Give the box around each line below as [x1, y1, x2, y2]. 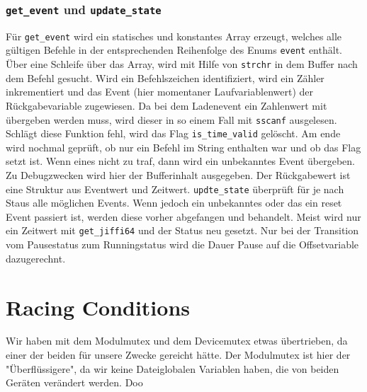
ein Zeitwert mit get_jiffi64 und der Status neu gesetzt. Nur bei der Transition [6, 223, 359, 238]
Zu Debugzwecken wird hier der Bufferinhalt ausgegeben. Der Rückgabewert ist [6, 168, 351, 183]
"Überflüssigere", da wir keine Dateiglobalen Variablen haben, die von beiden [6, 361, 339, 376]
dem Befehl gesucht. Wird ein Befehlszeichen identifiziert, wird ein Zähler [6, 70, 324, 85]
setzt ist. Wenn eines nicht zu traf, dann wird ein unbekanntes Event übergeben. [6, 154, 355, 168]
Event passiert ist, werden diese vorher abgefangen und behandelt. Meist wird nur [6, 209, 361, 224]
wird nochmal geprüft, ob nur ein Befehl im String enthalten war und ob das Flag [6, 139, 361, 154]
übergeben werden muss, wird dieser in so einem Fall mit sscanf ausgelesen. [6, 112, 337, 127]
